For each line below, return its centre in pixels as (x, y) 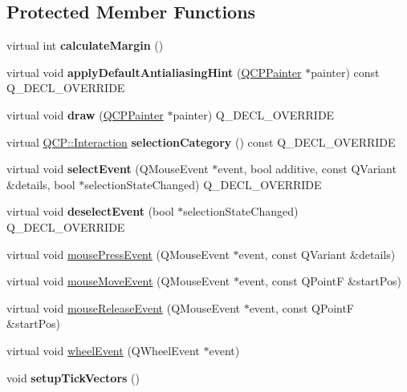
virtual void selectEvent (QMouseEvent (108, 169)
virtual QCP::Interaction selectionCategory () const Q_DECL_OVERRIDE (201, 141)
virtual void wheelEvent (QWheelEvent (103, 350)
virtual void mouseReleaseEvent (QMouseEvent (123, 307)
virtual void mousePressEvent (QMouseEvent (118, 254)
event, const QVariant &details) (317, 254)
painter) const (345, 72)
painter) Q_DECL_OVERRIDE (254, 114)
